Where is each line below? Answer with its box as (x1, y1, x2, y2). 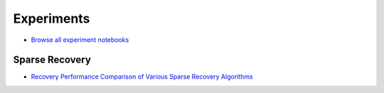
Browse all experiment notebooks (31, 35, 129, 44)
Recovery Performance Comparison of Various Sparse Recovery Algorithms (31, 72, 253, 81)
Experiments (13, 11, 90, 26)
